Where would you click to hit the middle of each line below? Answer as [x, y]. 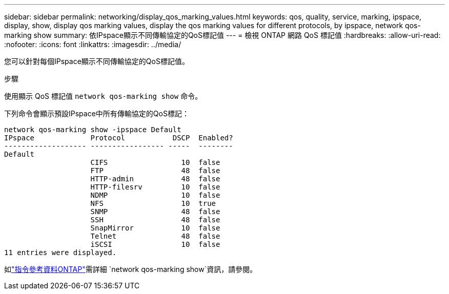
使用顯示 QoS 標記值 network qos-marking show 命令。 [103, 96]
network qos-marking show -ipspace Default [93, 130]
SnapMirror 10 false [155, 228]
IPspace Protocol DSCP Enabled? [119, 138]
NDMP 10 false [155, 195]
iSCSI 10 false [155, 244]
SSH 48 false [155, 220]
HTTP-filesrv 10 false [155, 187]
